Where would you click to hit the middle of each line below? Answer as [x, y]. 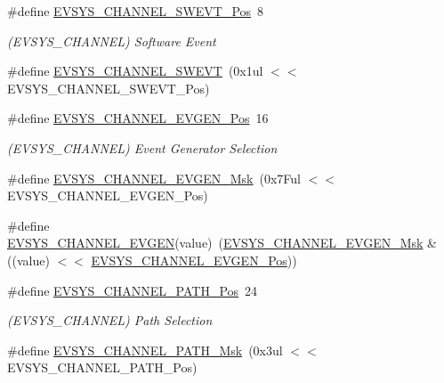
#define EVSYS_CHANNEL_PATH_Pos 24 [133, 290]
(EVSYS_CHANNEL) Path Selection [110, 320]
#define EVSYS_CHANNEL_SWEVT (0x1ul [135, 71]
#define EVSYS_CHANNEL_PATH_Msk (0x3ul [145, 350]
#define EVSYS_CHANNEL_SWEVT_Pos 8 [136, 11]
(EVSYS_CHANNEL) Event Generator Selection [142, 147]
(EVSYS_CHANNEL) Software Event [112, 41]
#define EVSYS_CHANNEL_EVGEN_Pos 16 [138, 118]
